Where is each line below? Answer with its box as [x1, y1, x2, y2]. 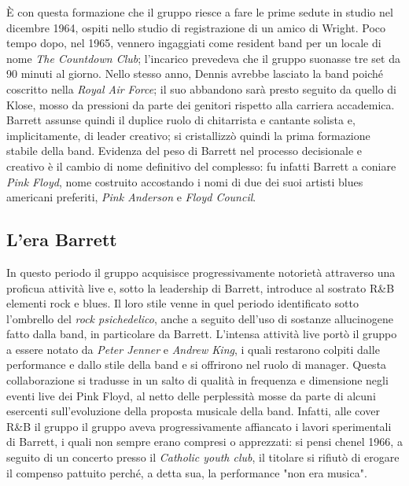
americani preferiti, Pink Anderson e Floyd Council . [6, 189, 256, 205]
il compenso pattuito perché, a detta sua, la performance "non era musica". [6, 464, 367, 480]
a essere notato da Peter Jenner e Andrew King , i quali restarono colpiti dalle [6, 341, 380, 357]
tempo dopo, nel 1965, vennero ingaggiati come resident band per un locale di [6, 35, 381, 51]
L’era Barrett [6, 227, 117, 252]
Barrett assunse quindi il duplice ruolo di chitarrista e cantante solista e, [6, 112, 356, 128]
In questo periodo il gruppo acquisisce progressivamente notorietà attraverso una [6, 263, 396, 280]
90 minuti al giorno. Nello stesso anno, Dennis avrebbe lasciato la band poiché [6, 65, 383, 82]
